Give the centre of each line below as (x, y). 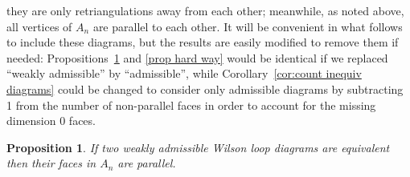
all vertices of (39, 26)
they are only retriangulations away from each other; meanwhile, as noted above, (205, 10)
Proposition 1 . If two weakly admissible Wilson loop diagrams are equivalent (198, 147)
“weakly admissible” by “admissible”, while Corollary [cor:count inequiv (184, 73)
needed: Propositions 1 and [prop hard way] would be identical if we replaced (197, 57)
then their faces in (51, 163)
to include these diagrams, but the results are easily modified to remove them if (203, 42)
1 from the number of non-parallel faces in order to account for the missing (191, 105)
